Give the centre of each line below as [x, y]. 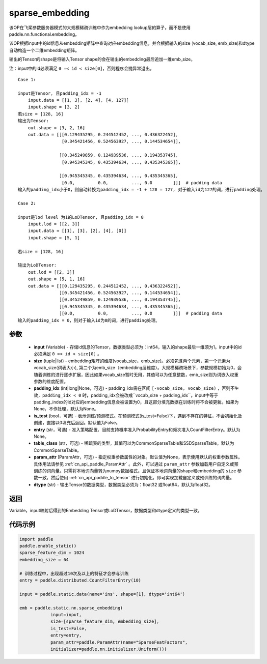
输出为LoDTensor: [37, 265]
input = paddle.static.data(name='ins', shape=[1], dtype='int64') [102, 594]
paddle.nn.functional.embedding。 [44, 34]
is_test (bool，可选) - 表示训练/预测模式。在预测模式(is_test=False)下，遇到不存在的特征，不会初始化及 [138, 416]
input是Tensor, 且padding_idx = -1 [60, 93]
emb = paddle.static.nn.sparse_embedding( [71, 608]
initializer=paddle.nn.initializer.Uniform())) [109, 649]
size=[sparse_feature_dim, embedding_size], [105, 621]
